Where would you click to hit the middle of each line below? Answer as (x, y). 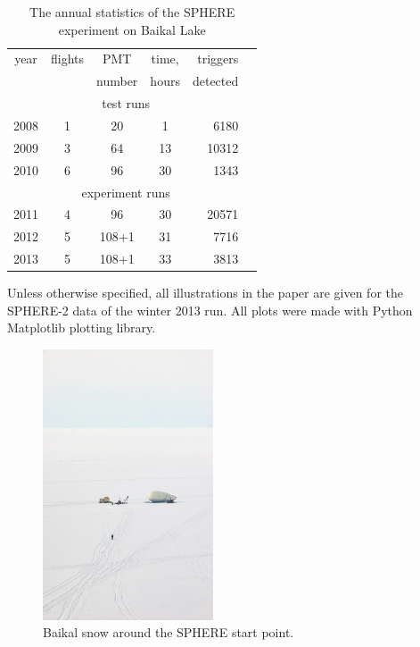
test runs (126, 103)
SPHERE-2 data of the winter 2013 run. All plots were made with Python (210, 310)
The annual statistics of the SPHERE (132, 12)
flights (68, 59)
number (117, 81)
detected (215, 81)
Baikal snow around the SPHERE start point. (169, 632)
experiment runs (126, 192)
